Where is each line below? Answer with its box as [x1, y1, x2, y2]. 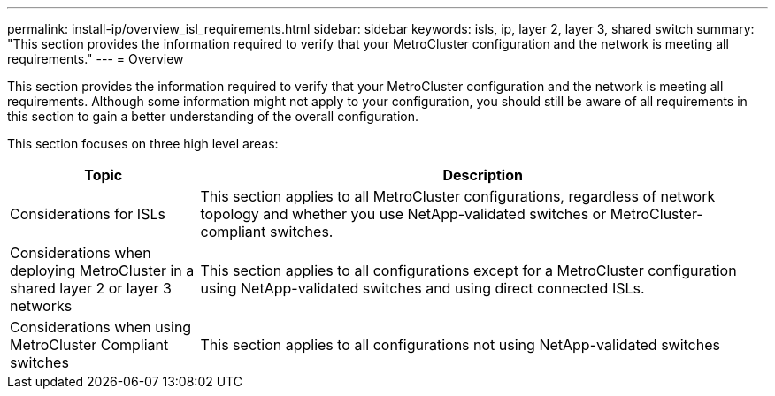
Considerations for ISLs [10, 205, 165, 223]
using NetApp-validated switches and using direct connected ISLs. [200, 279, 645, 297]
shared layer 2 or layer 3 [10, 279, 172, 297]
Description [442, 166, 523, 184]
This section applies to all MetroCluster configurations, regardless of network [200, 187, 716, 205]
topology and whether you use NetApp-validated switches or [200, 205, 607, 223]
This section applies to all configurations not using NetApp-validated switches [200, 336, 720, 354]
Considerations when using [10, 318, 192, 336]
